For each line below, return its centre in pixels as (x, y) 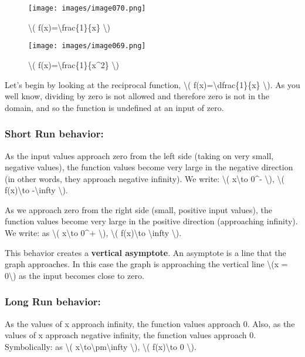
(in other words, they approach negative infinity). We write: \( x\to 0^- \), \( (145, 178)
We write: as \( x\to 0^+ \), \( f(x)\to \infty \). (93, 233)
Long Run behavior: (53, 302)
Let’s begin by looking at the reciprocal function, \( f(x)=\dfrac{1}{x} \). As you (152, 84)
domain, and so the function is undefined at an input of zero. (114, 107)
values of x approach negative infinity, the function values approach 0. (131, 335)
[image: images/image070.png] (87, 8)
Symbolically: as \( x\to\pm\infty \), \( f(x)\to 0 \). (101, 346)
